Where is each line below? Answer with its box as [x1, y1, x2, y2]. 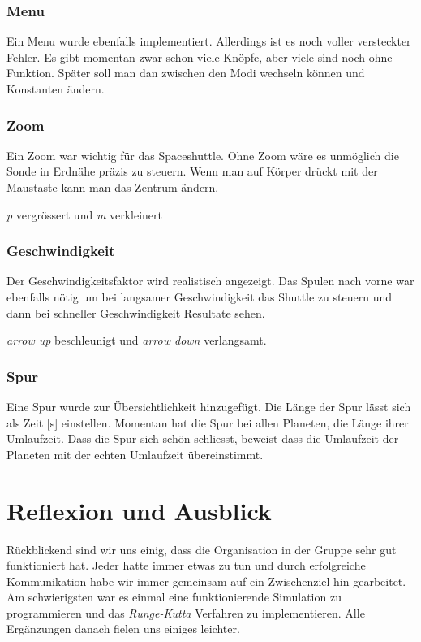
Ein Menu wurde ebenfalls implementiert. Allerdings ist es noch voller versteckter [6, 33, 411, 50]
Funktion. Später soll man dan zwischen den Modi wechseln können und [6, 64, 365, 81]
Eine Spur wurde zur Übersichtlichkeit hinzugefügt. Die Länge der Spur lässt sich [6, 398, 411, 414]
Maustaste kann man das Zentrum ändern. [6, 179, 219, 195]
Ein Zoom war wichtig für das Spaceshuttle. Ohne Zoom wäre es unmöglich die [6, 146, 399, 163]
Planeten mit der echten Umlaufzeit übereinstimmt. [6, 445, 264, 462]
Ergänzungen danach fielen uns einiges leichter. [6, 620, 240, 637]
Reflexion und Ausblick [6, 493, 272, 527]
